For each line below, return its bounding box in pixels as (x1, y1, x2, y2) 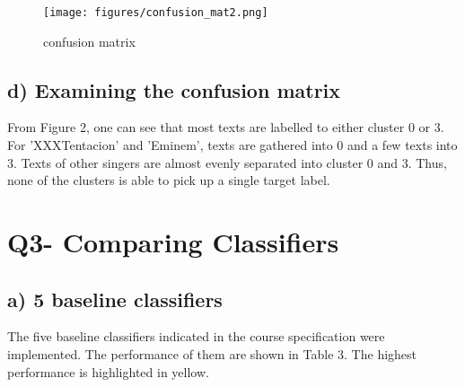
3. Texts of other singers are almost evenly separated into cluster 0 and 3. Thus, (7, 153, 447, 172)
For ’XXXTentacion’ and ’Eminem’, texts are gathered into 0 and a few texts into (7, 136, 458, 154)
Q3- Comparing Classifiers (7, 224, 339, 260)
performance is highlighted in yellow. (7, 362, 209, 381)
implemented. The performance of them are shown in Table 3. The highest (7, 345, 417, 363)
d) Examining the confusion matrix (7, 75, 341, 103)
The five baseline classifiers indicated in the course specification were (7, 327, 385, 346)
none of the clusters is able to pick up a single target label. (7, 171, 330, 189)
